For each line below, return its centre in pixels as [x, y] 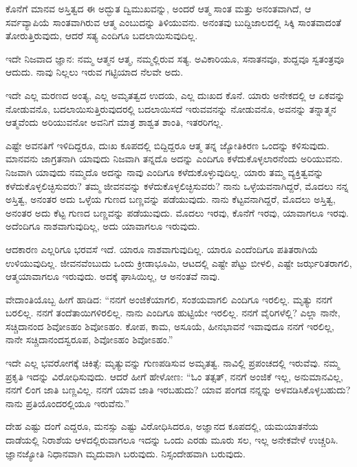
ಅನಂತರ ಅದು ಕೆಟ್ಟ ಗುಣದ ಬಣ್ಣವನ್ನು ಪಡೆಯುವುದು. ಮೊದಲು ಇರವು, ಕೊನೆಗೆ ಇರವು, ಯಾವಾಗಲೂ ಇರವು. [177, 212]
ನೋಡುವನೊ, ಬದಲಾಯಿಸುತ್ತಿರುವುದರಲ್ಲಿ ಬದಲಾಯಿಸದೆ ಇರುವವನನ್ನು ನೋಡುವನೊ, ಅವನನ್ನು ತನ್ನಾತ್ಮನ [171, 108]
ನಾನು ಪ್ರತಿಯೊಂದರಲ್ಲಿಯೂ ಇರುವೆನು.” [67, 403]
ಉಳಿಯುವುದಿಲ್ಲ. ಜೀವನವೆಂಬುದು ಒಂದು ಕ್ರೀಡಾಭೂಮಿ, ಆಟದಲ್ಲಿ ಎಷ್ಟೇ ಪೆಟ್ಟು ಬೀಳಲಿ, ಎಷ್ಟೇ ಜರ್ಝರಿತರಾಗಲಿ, [179, 262]
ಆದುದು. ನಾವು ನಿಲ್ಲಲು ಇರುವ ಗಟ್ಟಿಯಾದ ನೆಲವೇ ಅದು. [95, 72]
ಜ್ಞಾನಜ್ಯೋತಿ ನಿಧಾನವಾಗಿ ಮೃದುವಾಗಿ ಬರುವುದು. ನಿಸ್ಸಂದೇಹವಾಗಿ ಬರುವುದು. [126, 453]
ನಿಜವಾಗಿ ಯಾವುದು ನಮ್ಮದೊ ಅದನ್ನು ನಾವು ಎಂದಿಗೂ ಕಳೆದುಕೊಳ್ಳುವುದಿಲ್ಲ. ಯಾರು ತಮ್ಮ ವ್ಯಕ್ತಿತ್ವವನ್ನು [165, 172]
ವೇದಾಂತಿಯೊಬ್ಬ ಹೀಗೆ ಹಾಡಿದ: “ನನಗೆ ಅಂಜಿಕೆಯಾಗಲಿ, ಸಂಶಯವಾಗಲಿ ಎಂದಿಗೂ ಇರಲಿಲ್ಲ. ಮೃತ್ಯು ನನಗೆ [169, 299]
